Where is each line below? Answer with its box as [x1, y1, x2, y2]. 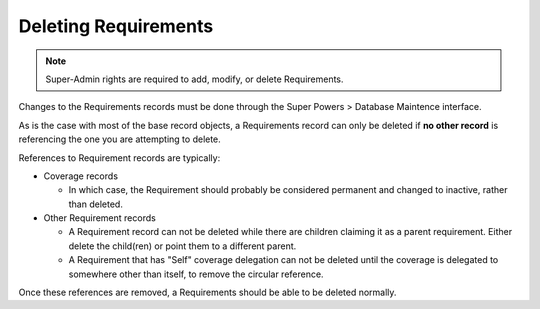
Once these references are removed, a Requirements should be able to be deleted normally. [18, 286, 397, 299]
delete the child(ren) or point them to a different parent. [68, 240, 297, 252]
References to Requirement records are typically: [18, 151, 221, 164]
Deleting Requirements [18, 15, 214, 37]
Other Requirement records [43, 212, 157, 224]
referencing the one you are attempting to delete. [18, 133, 222, 145]
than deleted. [68, 198, 124, 210]
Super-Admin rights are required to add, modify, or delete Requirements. [45, 73, 344, 85]
